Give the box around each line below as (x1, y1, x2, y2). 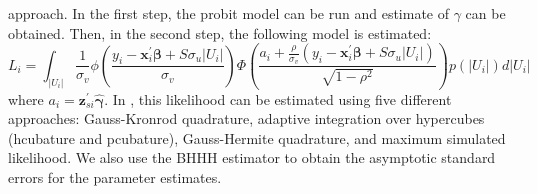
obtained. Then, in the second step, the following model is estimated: (8, 22, 432, 43)
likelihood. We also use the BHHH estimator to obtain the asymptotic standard (8, 147, 496, 168)
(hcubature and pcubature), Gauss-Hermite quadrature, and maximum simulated (8, 127, 506, 148)
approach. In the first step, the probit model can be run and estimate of (8, 3, 450, 23)
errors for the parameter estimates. (8, 166, 222, 187)
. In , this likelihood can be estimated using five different (104, 88, 452, 109)
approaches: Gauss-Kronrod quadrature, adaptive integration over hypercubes (8, 108, 485, 129)
